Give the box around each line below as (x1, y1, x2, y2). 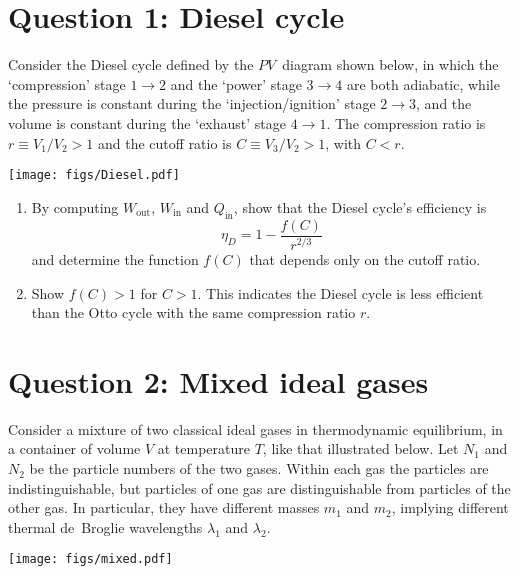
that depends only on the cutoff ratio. (249, 248, 481, 269)
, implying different (391, 497, 509, 518)
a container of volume (8, 438, 141, 459)
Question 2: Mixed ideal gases (8, 360, 429, 401)
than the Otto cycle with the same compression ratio (31, 302, 356, 323)
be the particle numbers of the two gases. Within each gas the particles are (29, 458, 489, 479)
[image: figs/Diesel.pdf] (8, 168, 180, 183)
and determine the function (31, 248, 199, 269)
